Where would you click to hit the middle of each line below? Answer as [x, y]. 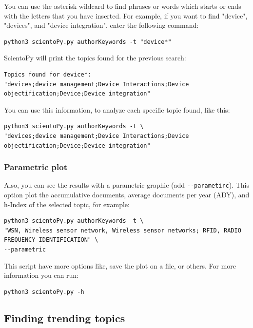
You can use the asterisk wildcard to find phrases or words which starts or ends [123, 6]
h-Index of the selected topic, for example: [67, 204]
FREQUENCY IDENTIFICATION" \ [51, 240]
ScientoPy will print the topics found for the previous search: [95, 58]
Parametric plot [36, 167]
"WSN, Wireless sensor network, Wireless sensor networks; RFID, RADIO [123, 230]
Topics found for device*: [48, 74]
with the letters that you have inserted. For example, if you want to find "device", [126, 15]
